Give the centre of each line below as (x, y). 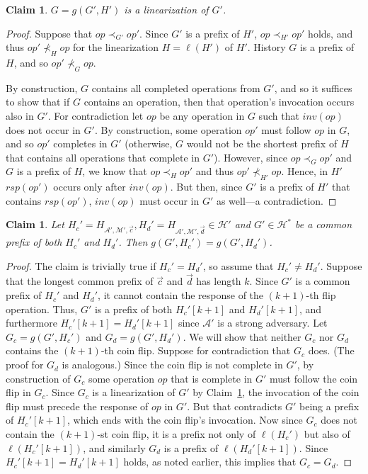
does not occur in (43, 129)
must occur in (169, 200)
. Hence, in (305, 171)
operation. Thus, (42, 309)
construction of (38, 378)
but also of (327, 434)
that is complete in (212, 378)
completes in (80, 143)
